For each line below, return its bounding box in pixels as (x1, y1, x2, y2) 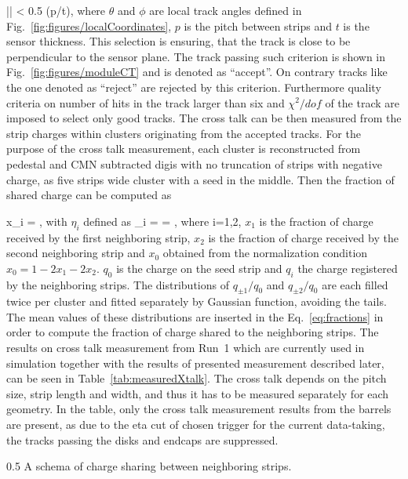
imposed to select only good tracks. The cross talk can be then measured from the (6, 110, 402, 126)
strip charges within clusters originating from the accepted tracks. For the (6, 125, 361, 141)
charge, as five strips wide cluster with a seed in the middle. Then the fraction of (6, 171, 395, 187)
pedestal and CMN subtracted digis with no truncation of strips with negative (6, 155, 382, 172)
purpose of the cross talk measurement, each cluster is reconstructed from (6, 140, 361, 157)
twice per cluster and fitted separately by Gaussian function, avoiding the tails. (6, 293, 387, 310)
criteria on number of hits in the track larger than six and (6, 94, 285, 111)
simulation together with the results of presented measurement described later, (6, 354, 384, 371)
